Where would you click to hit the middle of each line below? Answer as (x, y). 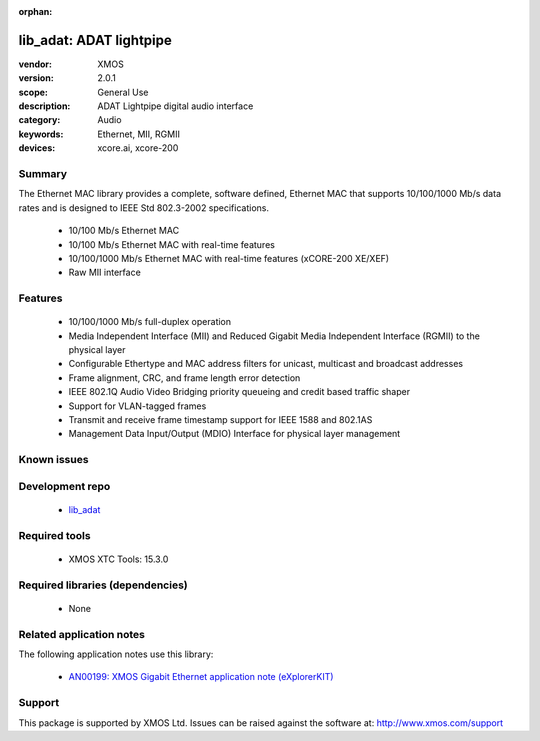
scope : (33, 92)
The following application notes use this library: (116, 654)
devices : (37, 148)
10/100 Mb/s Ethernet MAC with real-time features (171, 244)
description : (44, 106)
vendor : (35, 64)
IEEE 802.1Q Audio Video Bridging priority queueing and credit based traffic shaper (239, 392)
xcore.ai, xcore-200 (138, 148)
